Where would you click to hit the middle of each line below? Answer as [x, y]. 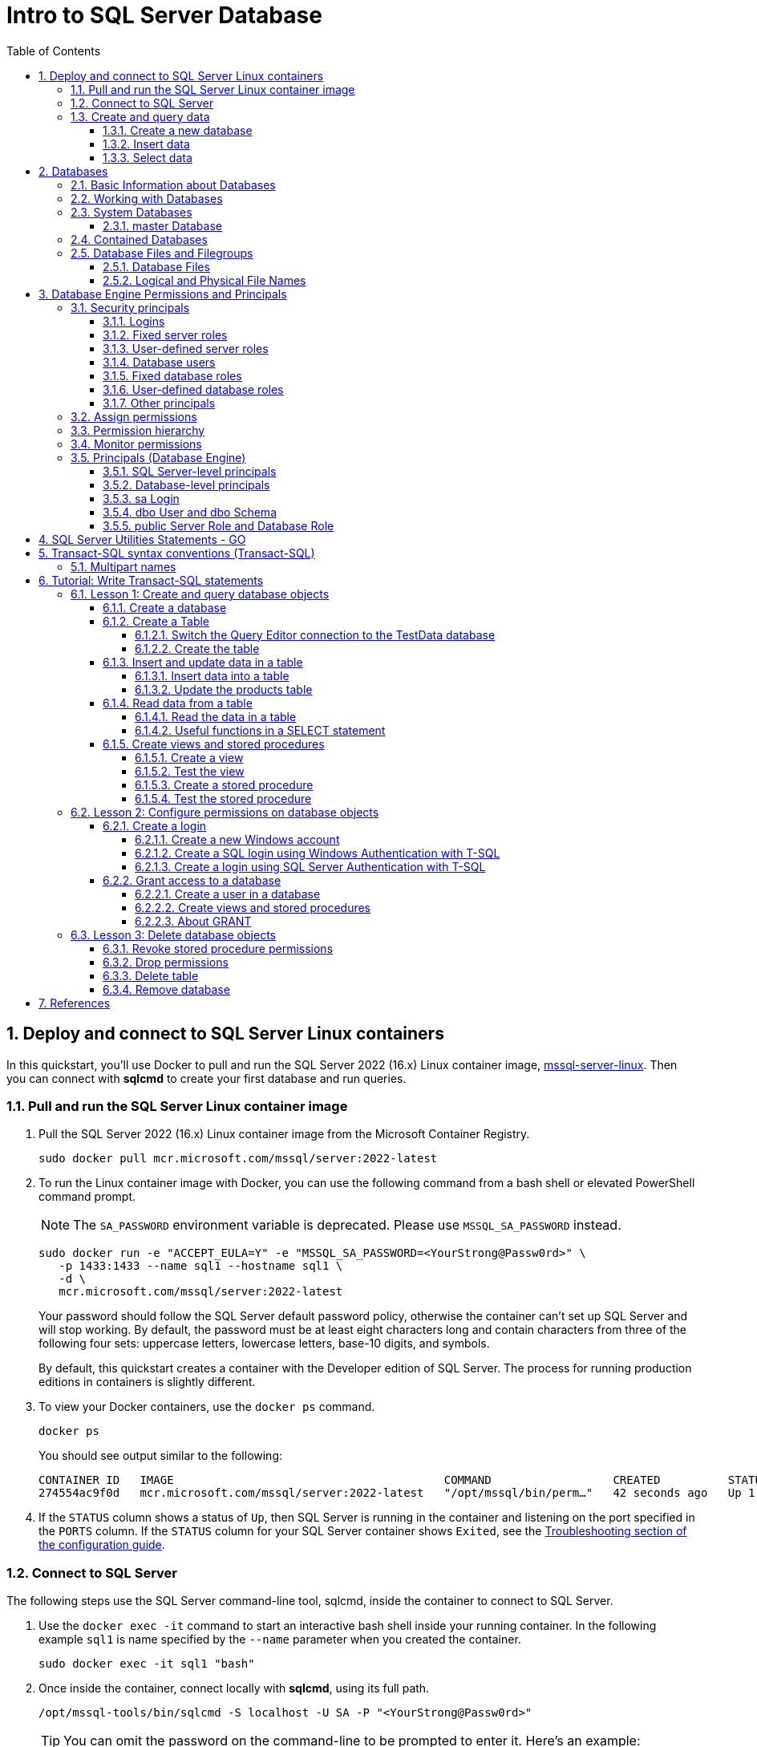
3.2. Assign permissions [134, 416]
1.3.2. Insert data [146, 144]
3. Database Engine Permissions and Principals [163, 294]
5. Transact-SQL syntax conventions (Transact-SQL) [177, 553]
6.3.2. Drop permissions [166, 962]
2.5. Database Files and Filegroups [162, 253]
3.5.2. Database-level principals [186, 484]
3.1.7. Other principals [159, 403]
